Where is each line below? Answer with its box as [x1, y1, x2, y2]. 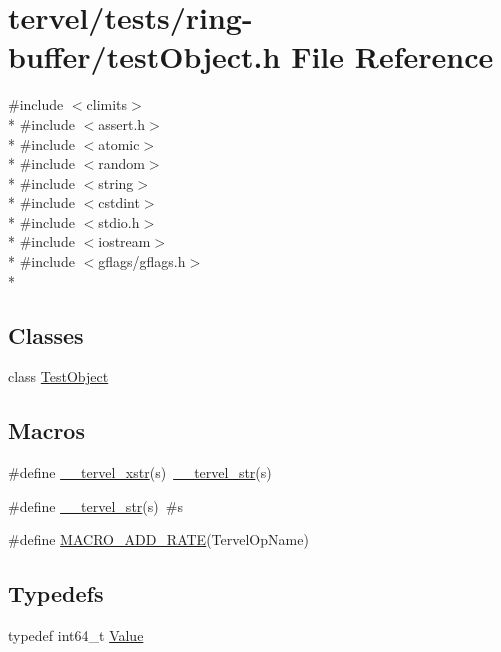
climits [86, 94, 128, 115]
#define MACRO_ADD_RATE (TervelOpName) [8, 529, 309, 550]
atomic [98, 133, 140, 154]
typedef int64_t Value [8, 625, 144, 646]
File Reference [291, 36, 494, 77]
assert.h [98, 113, 146, 134]
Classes [8, 319, 84, 350]
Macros [8, 415, 85, 446]
